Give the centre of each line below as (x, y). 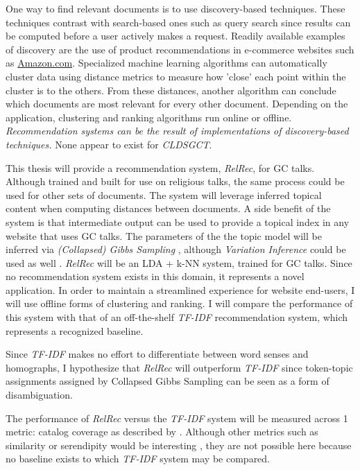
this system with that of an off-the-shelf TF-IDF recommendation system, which (177, 317)
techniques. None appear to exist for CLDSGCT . (109, 144)
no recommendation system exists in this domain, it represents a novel (155, 276)
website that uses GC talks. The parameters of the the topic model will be (164, 235)
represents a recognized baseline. (75, 330)
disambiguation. (39, 395)
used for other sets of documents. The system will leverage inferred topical (164, 194)
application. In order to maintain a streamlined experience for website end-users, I (180, 289)
